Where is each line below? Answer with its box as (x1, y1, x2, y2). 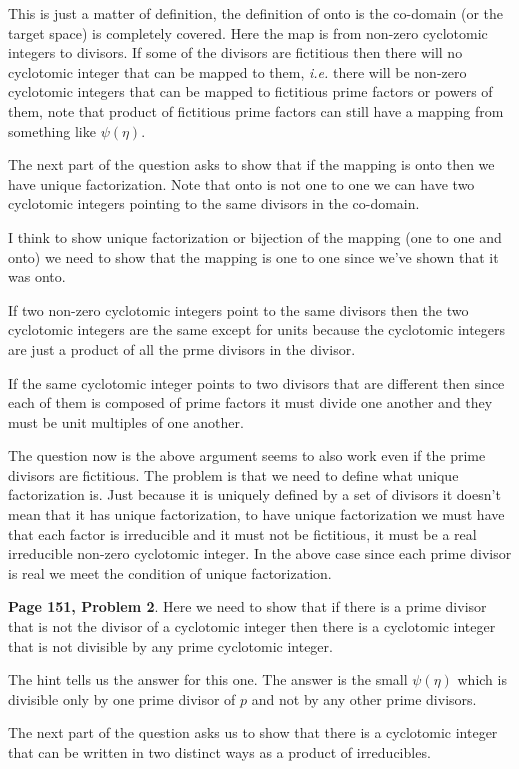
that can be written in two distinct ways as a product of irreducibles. (8, 742, 431, 762)
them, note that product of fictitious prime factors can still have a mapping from (8, 100, 504, 121)
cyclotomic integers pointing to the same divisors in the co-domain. (8, 193, 420, 214)
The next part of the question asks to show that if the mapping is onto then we (8, 154, 495, 175)
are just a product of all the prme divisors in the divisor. (8, 338, 356, 359)
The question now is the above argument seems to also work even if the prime (8, 445, 486, 466)
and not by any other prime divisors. (251, 688, 477, 709)
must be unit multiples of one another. (8, 411, 244, 432)
